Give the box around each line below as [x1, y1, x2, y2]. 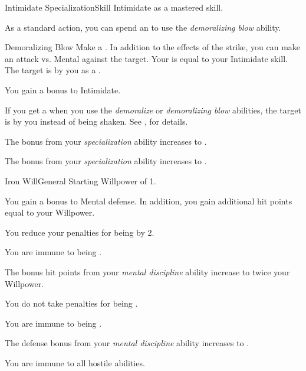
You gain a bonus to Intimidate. [5, 83, 121, 96]
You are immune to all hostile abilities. [5, 356, 145, 369]
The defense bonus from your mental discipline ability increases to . [5, 337, 249, 349]
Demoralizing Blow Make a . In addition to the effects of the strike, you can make [5, 41, 301, 53]
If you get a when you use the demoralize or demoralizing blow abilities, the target [5, 103, 301, 116]
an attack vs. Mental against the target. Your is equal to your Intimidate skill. [5, 52, 288, 64]
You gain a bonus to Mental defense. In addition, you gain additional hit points [5, 194, 292, 207]
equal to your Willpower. [5, 206, 95, 219]
